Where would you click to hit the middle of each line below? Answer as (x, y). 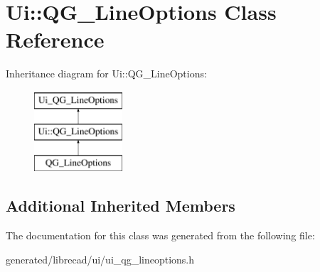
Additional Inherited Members (121, 206)
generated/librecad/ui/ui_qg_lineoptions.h (100, 259)
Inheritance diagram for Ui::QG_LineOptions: (106, 74)
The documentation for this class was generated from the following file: (160, 235)
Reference (55, 39)
